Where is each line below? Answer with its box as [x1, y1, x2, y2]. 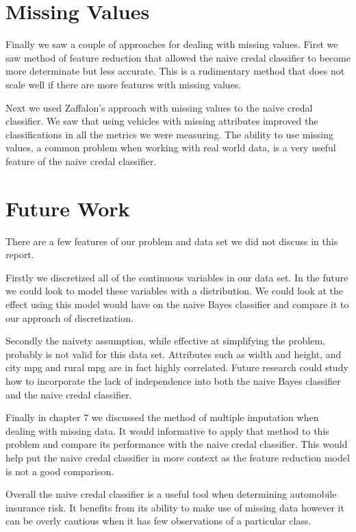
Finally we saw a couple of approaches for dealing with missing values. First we [5, 37, 338, 51]
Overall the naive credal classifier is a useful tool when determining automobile [5, 487, 337, 501]
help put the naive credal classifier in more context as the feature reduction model [5, 450, 350, 464]
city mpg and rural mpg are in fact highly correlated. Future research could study [5, 360, 348, 375]
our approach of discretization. [5, 310, 133, 325]
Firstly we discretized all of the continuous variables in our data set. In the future [5, 270, 348, 284]
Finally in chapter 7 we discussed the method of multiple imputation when [5, 410, 319, 425]
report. [5, 247, 34, 262]
